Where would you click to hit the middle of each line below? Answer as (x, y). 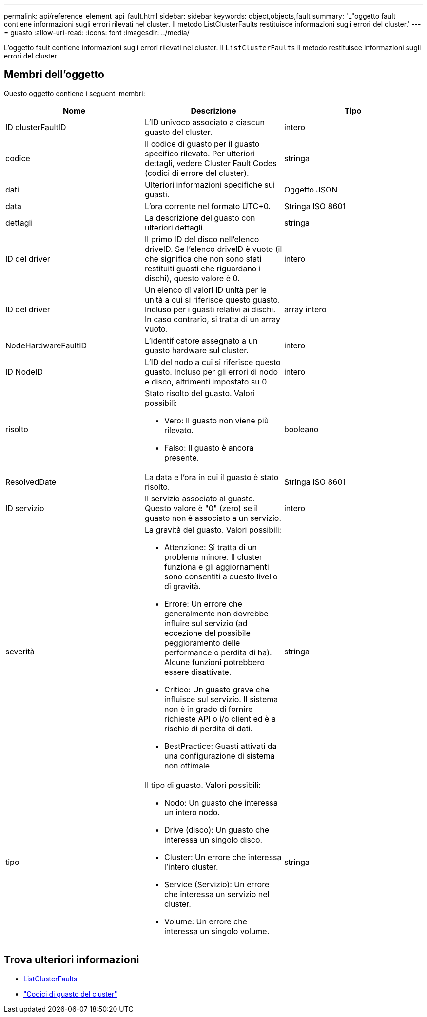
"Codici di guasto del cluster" (70, 994)
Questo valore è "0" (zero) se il (201, 508)
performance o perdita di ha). (218, 652)
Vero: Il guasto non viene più (216, 420)
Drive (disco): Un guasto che (217, 830)
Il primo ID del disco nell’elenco (202, 239)
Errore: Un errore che (203, 604)
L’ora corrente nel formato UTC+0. (208, 206)
